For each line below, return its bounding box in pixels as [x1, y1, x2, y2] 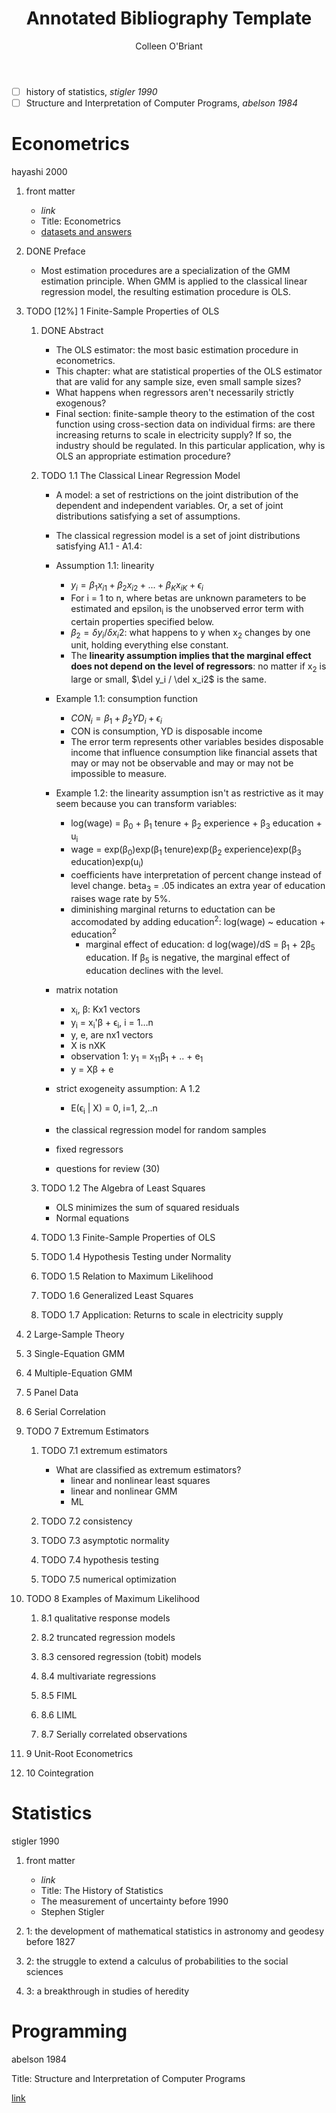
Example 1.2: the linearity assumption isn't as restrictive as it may [55, 787, 324, 799]
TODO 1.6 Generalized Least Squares [40, 1290, 194, 1302]
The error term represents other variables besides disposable [70, 735, 324, 747]
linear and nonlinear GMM [70, 1485, 178, 1497]
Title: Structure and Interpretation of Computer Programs [11, 2072, 246, 2084]
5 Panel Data [25, 1387, 79, 1399]
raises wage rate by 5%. [70, 892, 171, 904]
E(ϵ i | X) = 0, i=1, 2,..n [70, 1102, 158, 1117]
